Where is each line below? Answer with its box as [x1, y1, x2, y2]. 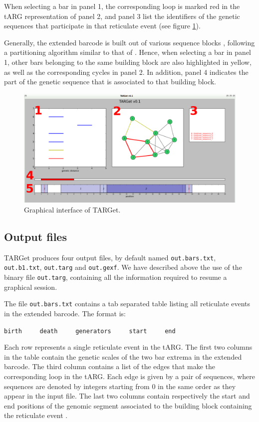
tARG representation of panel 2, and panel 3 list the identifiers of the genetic [4, 10, 240, 21]
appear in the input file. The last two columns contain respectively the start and [4, 391, 250, 401]
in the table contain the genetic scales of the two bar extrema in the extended [4, 351, 242, 362]
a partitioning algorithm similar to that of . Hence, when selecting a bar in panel [4, 47, 251, 57]
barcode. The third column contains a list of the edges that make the [4, 361, 216, 372]
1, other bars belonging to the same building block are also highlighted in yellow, [4, 56, 252, 67]
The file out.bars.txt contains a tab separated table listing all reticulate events [4, 298, 251, 309]
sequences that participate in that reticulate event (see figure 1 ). [4, 20, 201, 31]
